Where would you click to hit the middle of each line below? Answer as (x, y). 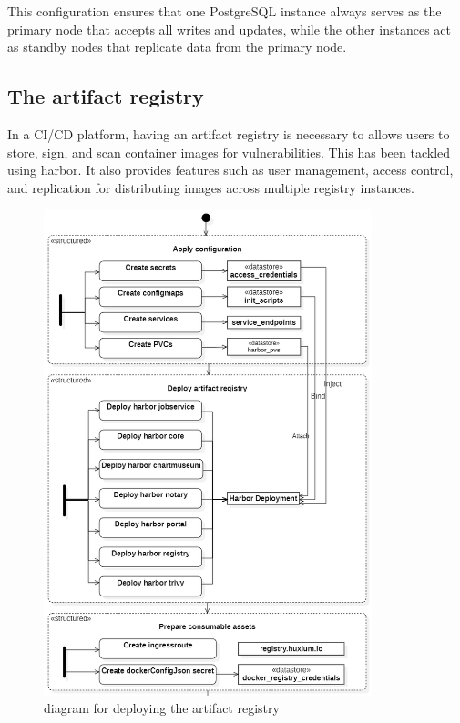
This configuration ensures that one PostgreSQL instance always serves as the (225, 11)
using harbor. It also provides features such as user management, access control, (230, 170)
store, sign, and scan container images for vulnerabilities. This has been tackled (229, 152)
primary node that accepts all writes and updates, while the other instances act (230, 29)
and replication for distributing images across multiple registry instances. (211, 187)
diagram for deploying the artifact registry (162, 708)
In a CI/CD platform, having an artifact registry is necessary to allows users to (229, 133)
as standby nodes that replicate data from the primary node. (177, 47)
